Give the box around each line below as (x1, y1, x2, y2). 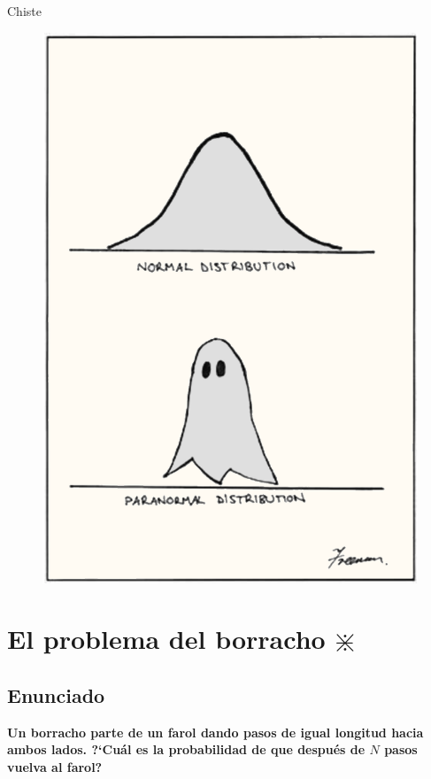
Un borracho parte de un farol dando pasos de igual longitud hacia (7, 722, 424, 741)
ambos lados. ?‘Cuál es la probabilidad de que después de (7, 740, 366, 759)
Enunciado (7, 681, 105, 708)
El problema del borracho (7, 621, 326, 657)
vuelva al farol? (7, 757, 103, 775)
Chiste (7, 2, 42, 19)
